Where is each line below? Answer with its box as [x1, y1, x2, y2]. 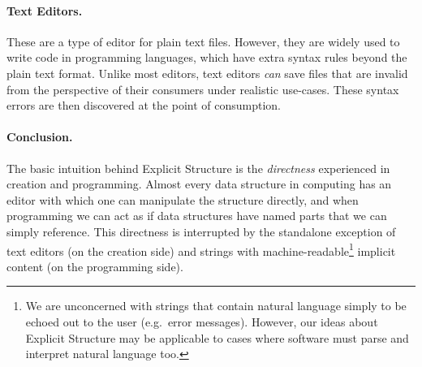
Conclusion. [6, 128, 73, 145]
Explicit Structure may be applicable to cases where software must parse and [25, 329, 409, 346]
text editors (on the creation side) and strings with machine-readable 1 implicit [6, 240, 396, 259]
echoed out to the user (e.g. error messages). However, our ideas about [25, 313, 378, 330]
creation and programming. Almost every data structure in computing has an [6, 175, 392, 192]
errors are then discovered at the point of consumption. [6, 97, 281, 114]
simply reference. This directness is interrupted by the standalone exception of [6, 222, 396, 240]
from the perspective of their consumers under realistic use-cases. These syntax [6, 80, 399, 97]
